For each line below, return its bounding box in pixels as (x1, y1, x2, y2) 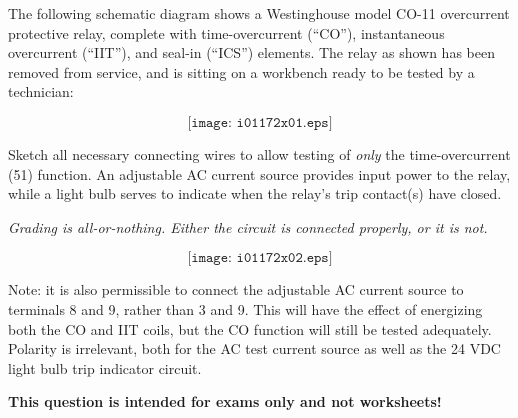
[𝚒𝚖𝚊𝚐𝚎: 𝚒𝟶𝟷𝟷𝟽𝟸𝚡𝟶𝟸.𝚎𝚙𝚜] (187, 251, 333, 266)
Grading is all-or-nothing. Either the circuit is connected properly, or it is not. (8, 216, 488, 237)
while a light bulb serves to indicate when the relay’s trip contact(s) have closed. (8, 183, 502, 204)
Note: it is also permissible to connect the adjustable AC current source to (8, 279, 464, 300)
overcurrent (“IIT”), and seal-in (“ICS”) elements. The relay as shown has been (8, 42, 495, 63)
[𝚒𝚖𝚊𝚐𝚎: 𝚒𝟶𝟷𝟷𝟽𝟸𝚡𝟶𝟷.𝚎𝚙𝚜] (187, 115, 333, 130)
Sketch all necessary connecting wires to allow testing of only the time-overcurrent (8, 143, 511, 164)
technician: (8, 81, 74, 102)
